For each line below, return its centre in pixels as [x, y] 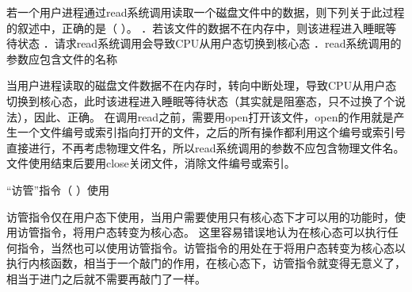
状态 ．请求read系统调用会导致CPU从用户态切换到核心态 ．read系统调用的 [209, 43]
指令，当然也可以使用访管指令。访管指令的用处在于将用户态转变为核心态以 [211, 247]
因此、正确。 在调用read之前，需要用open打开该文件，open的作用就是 [214, 116]
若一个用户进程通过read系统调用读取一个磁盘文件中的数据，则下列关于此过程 [206, 12]
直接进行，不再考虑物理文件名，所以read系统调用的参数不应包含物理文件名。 [206, 147]
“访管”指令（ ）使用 [58, 189]
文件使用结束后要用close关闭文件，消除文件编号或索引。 [151, 163]
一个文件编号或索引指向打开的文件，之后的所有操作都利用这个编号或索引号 [211, 132]
